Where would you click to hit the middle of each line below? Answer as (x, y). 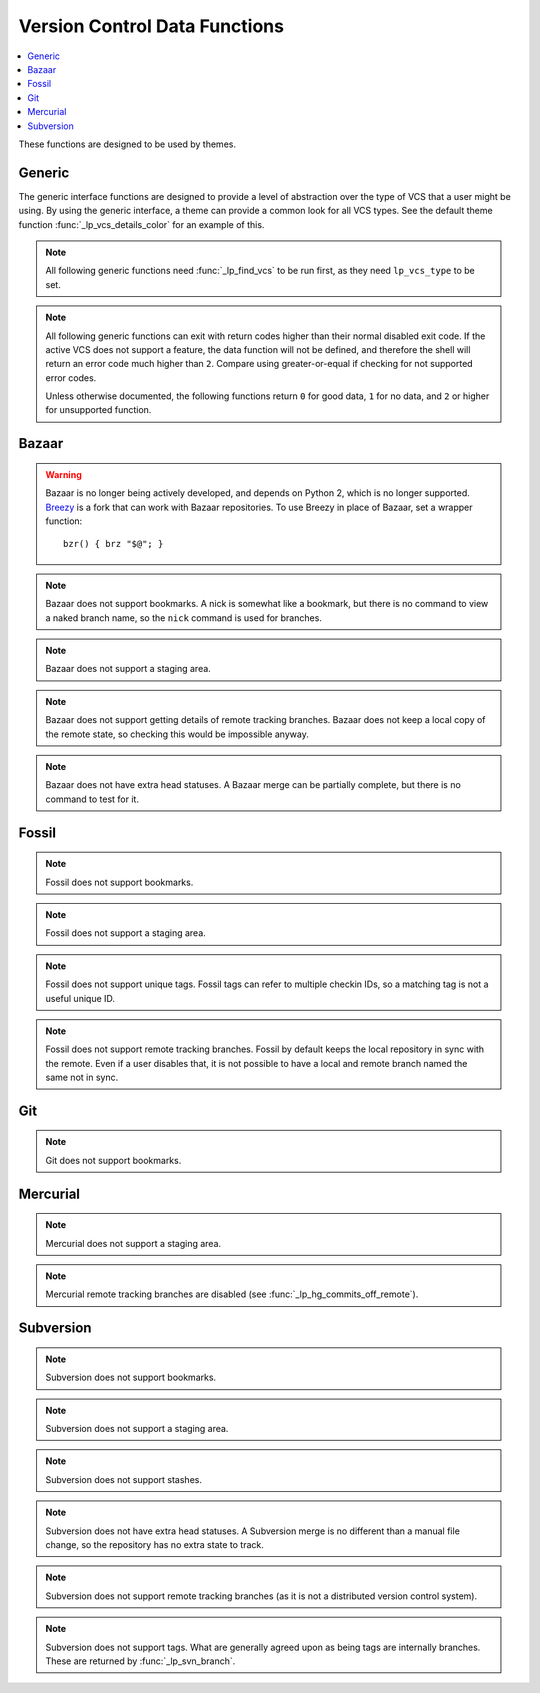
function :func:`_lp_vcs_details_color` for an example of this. (141, 224)
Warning (63, 474)
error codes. (71, 377)
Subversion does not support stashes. (123, 1479)
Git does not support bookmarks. (113, 1160)
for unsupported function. (98, 410)
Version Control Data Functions (151, 26)
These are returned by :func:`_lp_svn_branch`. (140, 1661)
